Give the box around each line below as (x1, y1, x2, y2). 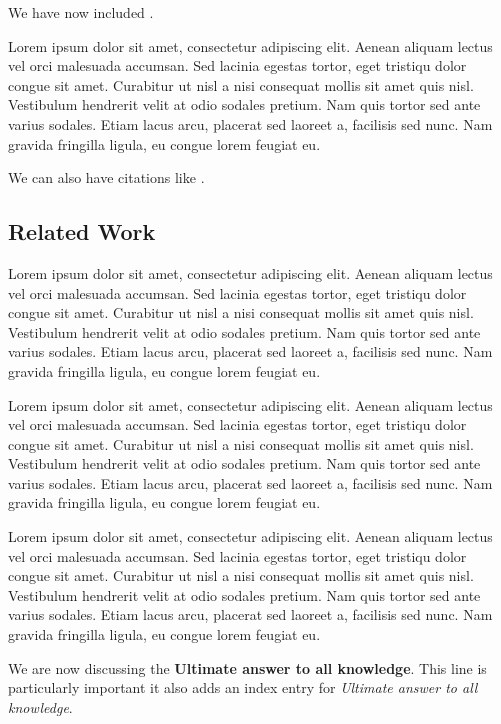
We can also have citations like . (8, 167, 205, 188)
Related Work (8, 216, 156, 247)
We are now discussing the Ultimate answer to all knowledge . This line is (8, 657, 487, 678)
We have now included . (8, 2, 154, 22)
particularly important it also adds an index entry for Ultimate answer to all (8, 677, 478, 698)
